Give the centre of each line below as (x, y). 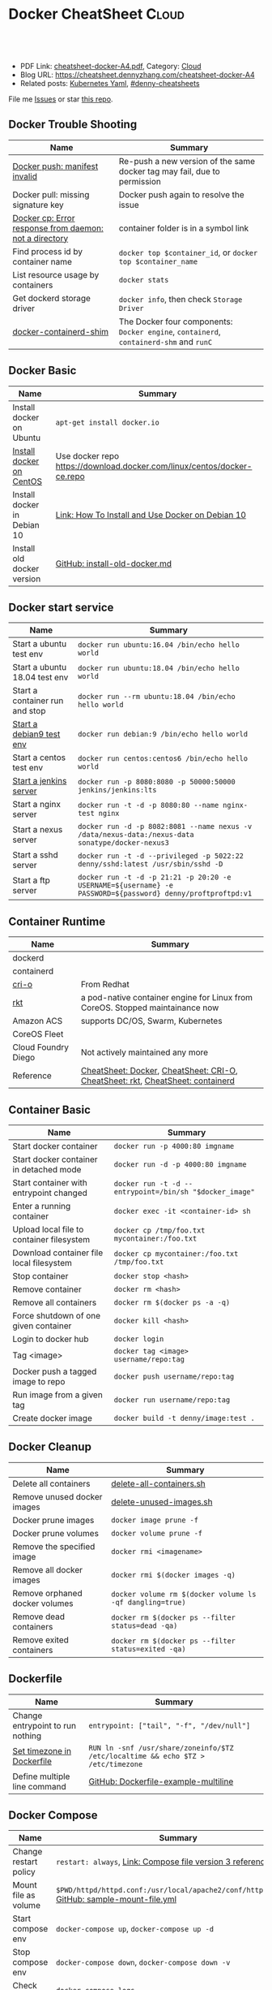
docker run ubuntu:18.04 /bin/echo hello (159, 668)
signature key (38, 205)
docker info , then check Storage (181, 299)
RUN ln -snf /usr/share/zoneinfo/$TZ (161, 1748)
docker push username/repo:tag (174, 1377)
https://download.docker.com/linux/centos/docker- (154, 466)
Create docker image (53, 1418)
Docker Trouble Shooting (73, 125)
